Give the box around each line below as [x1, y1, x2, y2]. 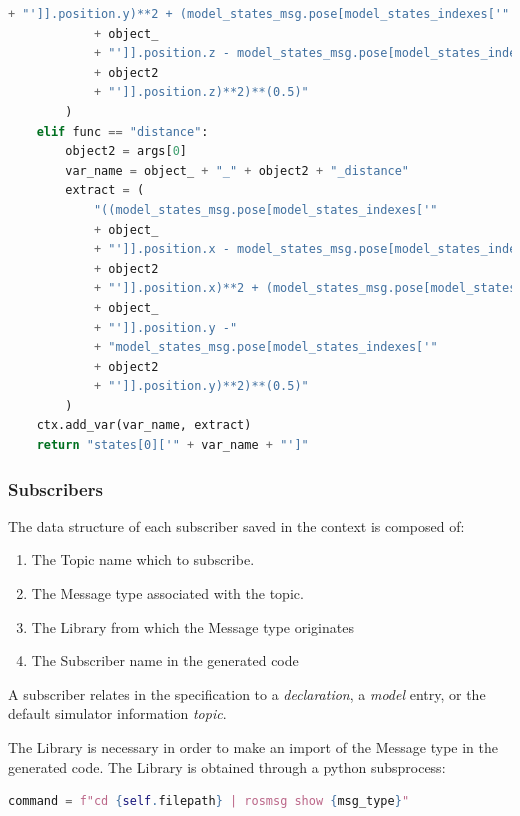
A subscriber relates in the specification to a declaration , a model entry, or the [8, 683, 486, 704]
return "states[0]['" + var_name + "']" [36, 438, 309, 453]
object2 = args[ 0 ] [65, 144, 188, 159]
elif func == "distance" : [36, 124, 209, 139]
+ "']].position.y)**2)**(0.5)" [93, 379, 309, 394]
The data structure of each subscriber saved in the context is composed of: [8, 515, 465, 536]
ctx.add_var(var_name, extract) [36, 418, 252, 433]
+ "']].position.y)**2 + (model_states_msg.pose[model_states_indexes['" [8, 7, 510, 21]
